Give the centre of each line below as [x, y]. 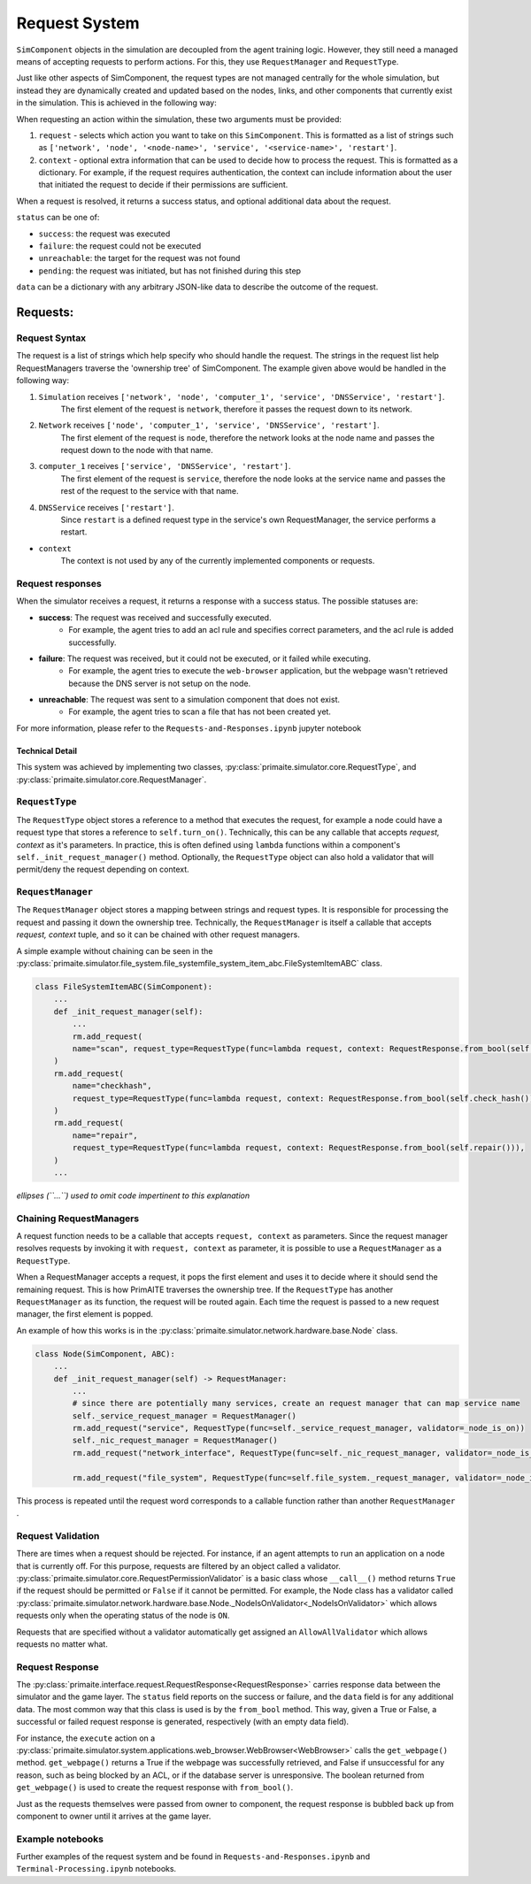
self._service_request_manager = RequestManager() [184, 1415]
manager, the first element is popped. [85, 1314]
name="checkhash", [112, 1086]
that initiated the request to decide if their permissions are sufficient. [163, 185]
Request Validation [58, 1535]
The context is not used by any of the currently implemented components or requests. [218, 561]
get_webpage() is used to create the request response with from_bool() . [155, 1788]
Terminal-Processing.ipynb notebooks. [96, 1869]
